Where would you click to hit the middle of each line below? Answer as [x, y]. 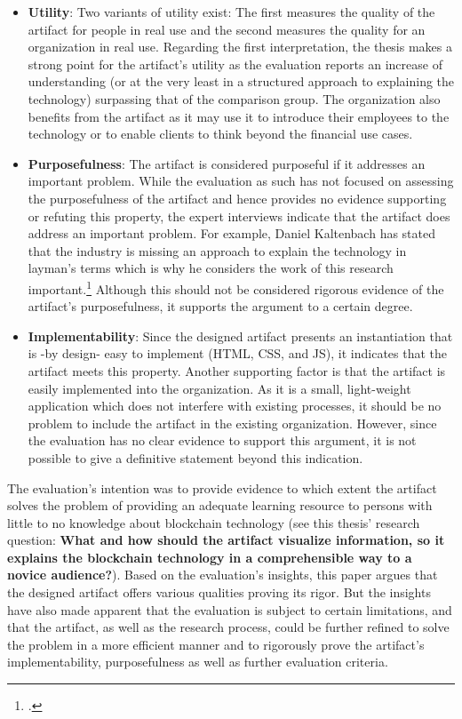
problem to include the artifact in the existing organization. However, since [232, 423]
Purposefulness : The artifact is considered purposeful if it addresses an [227, 163]
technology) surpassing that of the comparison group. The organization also [234, 98]
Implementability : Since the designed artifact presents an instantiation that [240, 336]
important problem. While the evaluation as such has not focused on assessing [241, 181]
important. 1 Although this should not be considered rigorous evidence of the [236, 287]
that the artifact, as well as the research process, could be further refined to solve [228, 627]
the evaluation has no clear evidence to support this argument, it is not [222, 440]
